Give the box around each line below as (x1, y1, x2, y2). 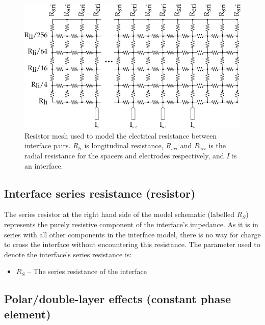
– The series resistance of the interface (27, 266, 147, 277)
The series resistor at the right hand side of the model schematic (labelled (4, 209, 235, 220)
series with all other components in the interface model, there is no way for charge (4, 229, 261, 239)
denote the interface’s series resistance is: (4, 249, 132, 259)
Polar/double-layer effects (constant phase (4, 291, 231, 307)
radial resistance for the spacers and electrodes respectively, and (24, 150, 224, 161)
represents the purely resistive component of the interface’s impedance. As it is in (4, 219, 258, 229)
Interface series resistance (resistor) (4, 185, 196, 201)
